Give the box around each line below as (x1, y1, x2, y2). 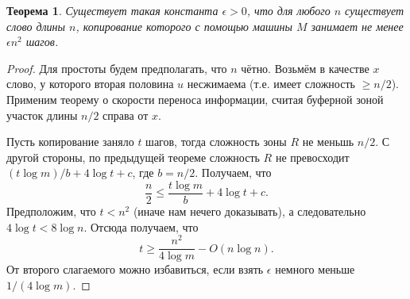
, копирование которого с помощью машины (75, 17, 292, 34)
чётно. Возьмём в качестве (241, 59, 369, 76)
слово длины (6, 17, 66, 34)
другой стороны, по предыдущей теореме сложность (6, 148, 260, 165)
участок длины (6, 106, 78, 123)
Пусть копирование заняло (6, 133, 134, 150)
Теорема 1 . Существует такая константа (6, 2, 219, 18)
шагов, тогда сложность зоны (145, 133, 287, 150)
